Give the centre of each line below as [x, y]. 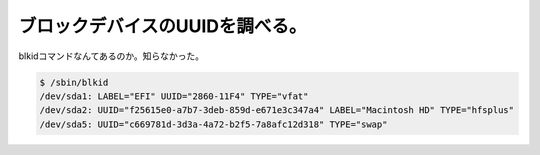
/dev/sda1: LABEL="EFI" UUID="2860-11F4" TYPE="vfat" [174, 96]
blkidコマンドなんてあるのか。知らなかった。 [111, 56]
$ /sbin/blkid [74, 82]
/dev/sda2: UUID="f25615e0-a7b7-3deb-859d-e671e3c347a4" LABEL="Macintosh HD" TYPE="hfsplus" [277, 110]
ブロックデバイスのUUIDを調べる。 [162, 26]
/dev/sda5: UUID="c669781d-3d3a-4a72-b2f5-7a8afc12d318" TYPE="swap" [213, 124]
